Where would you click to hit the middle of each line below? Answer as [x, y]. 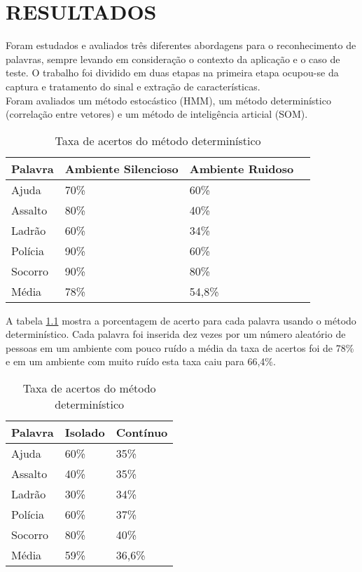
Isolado [85, 433]
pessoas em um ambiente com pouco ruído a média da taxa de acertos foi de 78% [180, 347]
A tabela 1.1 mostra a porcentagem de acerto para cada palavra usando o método [181, 320]
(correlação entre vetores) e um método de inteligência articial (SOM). [157, 114]
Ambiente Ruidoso [242, 168]
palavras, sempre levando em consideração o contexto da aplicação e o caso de [173, 59]
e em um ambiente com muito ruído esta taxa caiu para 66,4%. [141, 361]
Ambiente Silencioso [121, 168]
